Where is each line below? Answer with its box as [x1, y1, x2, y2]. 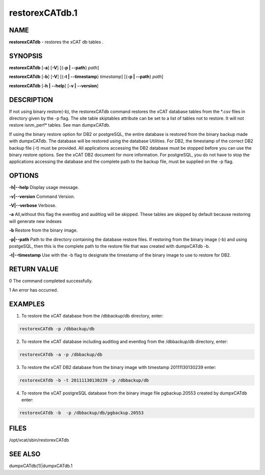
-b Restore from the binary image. [9, 227, 78, 233]
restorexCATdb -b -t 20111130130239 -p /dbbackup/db [19, 377, 149, 383]
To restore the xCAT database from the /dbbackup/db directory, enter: [21, 313, 164, 318]
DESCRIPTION [9, 96, 53, 104]
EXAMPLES [9, 300, 45, 308]
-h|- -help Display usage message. [9, 185, 79, 190]
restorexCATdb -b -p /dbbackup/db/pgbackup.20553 [19, 410, 144, 416]
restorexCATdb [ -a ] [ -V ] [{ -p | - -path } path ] [9, 64, 99, 71]
